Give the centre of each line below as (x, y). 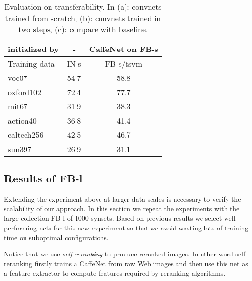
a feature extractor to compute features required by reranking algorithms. (115, 273)
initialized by (34, 49)
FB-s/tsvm (124, 64)
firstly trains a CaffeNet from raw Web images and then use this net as (141, 263)
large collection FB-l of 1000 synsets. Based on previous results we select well (120, 218)
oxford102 (25, 92)
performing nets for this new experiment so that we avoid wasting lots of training (126, 227)
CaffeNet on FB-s (124, 49)
